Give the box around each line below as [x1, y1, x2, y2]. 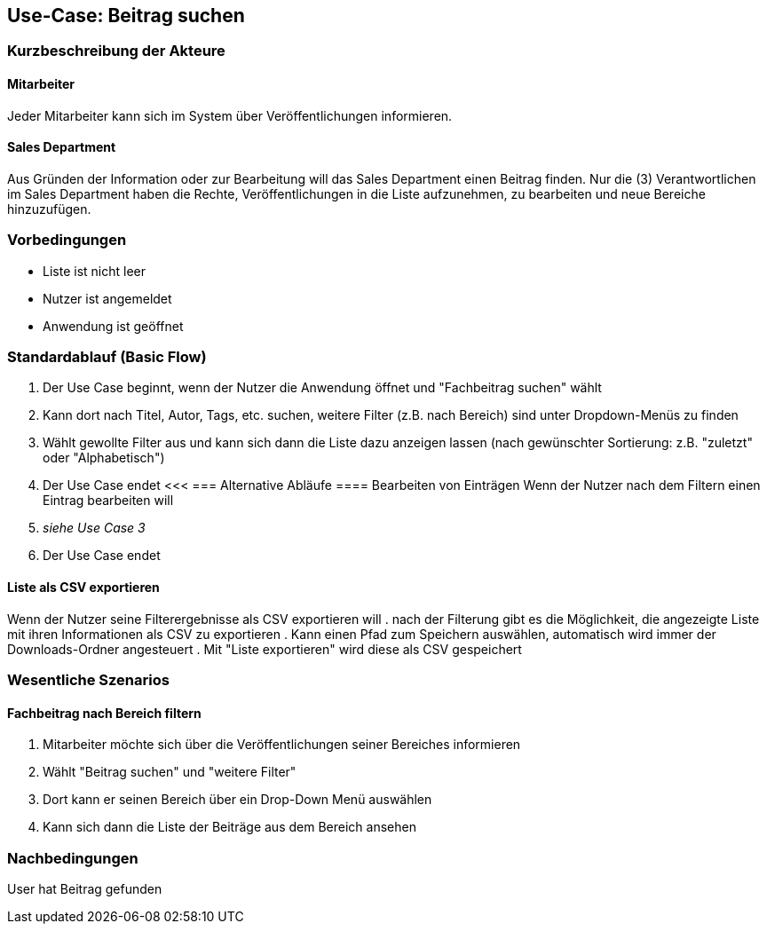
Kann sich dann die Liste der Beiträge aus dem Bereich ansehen [43, 819, 416, 835]
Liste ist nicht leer [43, 263, 146, 279]
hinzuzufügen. [7, 201, 91, 217]
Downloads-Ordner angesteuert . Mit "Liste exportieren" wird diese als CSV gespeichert [7, 641, 522, 657]
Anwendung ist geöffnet [43, 318, 184, 334]
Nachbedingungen [7, 848, 138, 867]
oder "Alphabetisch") [43, 450, 165, 466]
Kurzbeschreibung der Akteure [7, 42, 225, 60]
